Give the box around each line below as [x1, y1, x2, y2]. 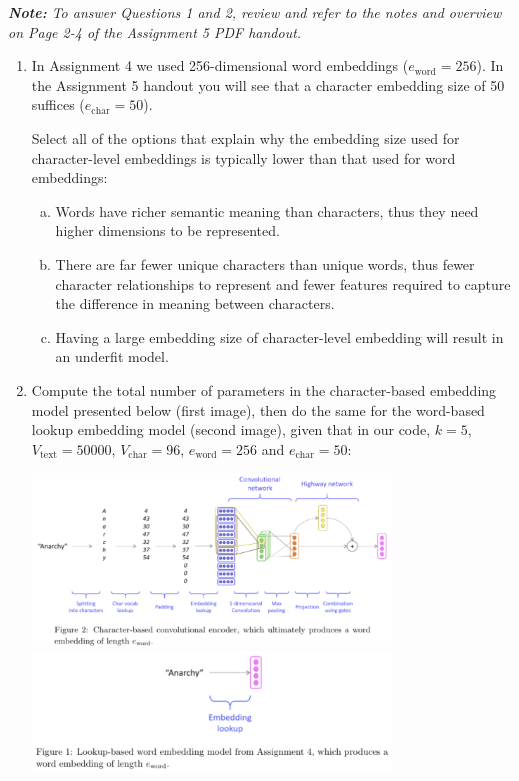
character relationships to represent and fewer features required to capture [55, 273, 511, 294]
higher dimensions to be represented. [55, 220, 280, 241]
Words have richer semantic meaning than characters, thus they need [55, 200, 479, 221]
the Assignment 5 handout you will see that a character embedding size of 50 [31, 74, 505, 95]
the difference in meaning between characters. [55, 293, 335, 314]
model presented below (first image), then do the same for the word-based [31, 399, 485, 420]
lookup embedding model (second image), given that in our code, [31, 419, 431, 440]
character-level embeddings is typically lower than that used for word [31, 147, 456, 168]
